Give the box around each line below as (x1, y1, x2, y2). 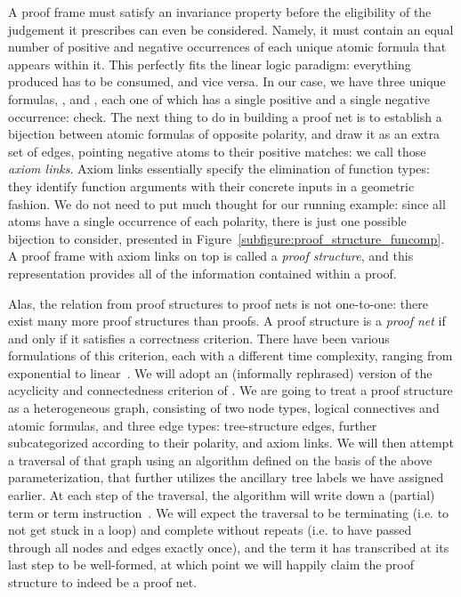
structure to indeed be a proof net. (8, 573, 198, 591)
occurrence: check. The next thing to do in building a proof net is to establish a (8, 107, 442, 125)
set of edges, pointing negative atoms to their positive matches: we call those (8, 141, 426, 160)
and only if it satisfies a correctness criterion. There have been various (8, 328, 390, 347)
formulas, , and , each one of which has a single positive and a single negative (8, 89, 431, 108)
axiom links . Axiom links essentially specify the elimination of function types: (8, 159, 430, 178)
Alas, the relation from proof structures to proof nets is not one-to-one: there (8, 294, 428, 312)
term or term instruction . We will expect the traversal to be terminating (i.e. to (8, 503, 449, 521)
